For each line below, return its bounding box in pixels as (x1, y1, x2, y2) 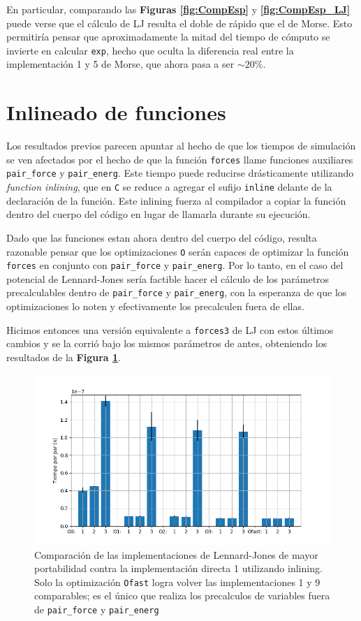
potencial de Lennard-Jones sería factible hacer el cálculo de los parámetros (6, 271, 330, 286)
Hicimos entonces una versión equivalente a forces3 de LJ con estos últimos (6, 322, 334, 337)
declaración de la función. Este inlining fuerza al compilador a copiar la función (6, 193, 346, 207)
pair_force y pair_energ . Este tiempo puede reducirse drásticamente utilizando (6, 166, 354, 180)
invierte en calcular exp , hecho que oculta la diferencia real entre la (6, 43, 294, 57)
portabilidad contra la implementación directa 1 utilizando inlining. (34, 561, 323, 576)
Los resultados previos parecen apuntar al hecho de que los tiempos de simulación (6, 138, 356, 153)
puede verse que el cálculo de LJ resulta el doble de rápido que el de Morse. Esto (6, 15, 353, 30)
